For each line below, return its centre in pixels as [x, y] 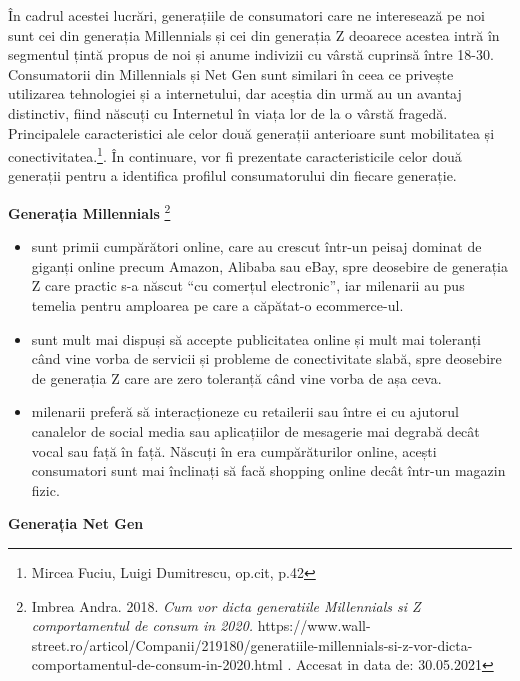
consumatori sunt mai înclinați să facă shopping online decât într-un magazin [268, 470]
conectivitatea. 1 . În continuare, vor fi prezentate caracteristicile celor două [235, 154]
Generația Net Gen [76, 523]
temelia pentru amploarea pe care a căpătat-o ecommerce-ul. [217, 305]
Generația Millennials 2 [89, 211]
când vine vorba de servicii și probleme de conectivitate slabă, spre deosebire [266, 358]
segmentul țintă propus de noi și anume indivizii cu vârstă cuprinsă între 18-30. [251, 54]
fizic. [45, 489]
